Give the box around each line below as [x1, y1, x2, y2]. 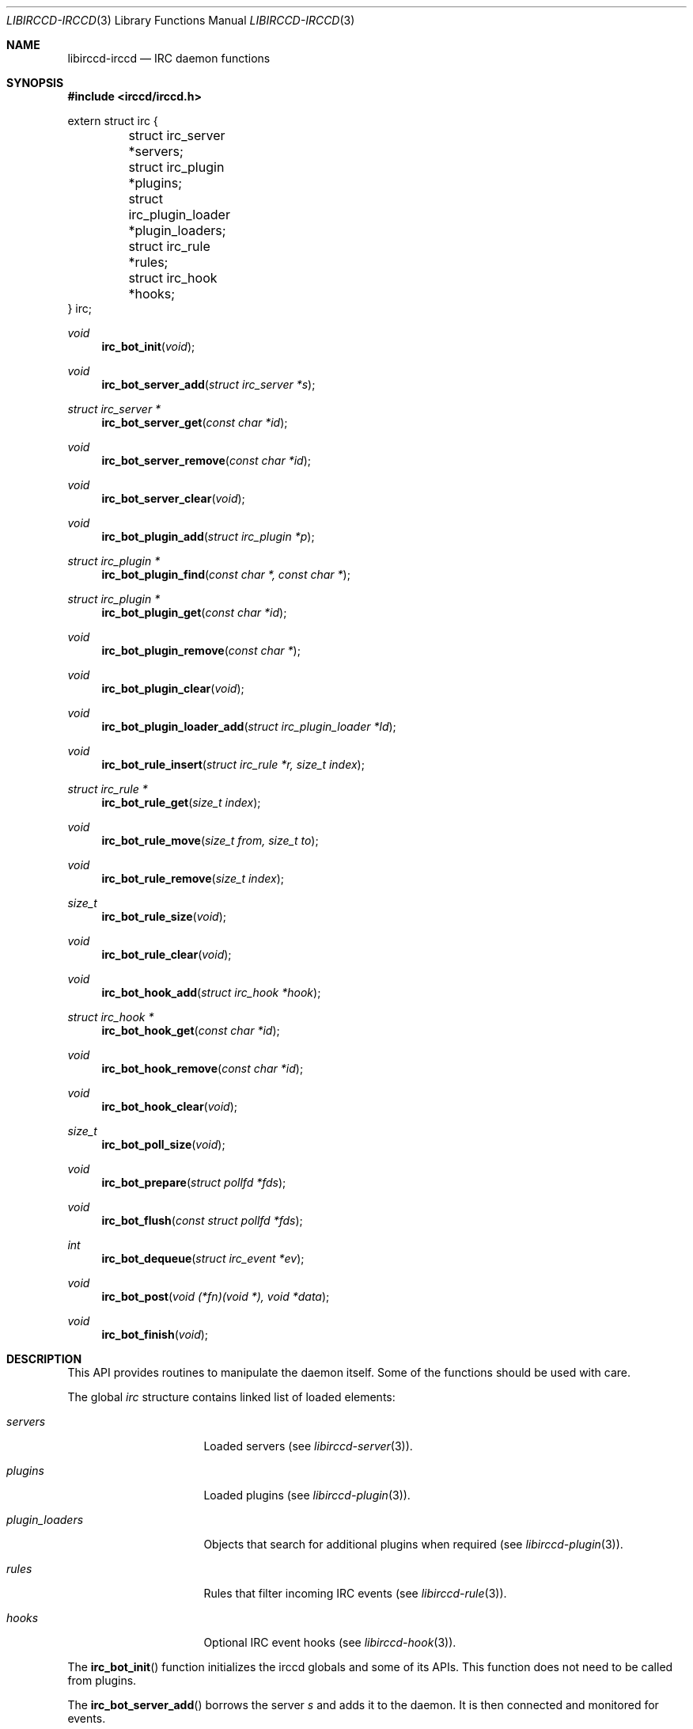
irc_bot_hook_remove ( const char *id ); [101, 1062, 304, 1075]
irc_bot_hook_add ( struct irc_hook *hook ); [101, 986, 321, 999]
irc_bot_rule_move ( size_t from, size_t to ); [101, 834, 319, 847]
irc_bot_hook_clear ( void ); [101, 1100, 238, 1113]
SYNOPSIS [6, 76, 64, 89]
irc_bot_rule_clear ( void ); [101, 948, 232, 961]
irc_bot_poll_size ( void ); [101, 1138, 225, 1151]
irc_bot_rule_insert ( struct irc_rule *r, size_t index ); [101, 758, 365, 771]
